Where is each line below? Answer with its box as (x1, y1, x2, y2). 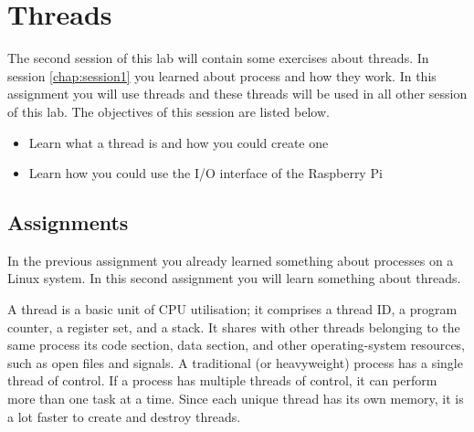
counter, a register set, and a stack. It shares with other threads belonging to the (7, 317, 460, 336)
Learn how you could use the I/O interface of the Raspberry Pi (28, 163, 383, 183)
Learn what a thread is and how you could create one (28, 132, 329, 152)
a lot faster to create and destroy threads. (7, 406, 241, 426)
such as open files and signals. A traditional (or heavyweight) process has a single (7, 353, 463, 372)
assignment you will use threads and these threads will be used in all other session (7, 84, 468, 103)
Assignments (7, 208, 129, 237)
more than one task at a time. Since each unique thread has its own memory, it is (7, 389, 464, 408)
